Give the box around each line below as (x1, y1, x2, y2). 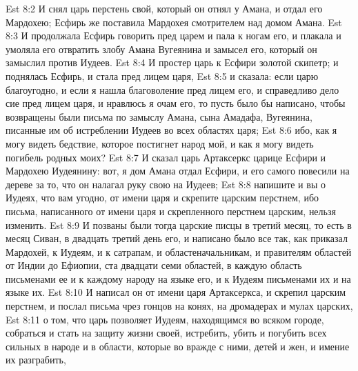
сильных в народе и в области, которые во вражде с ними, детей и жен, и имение (6, 339, 350, 353)
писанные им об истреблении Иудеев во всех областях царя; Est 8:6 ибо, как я (6, 123, 337, 137)
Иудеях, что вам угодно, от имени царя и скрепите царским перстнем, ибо (6, 190, 319, 205)
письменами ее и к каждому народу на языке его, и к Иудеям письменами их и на (6, 271, 351, 285)
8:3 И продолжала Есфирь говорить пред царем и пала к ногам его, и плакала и (6, 28, 341, 43)
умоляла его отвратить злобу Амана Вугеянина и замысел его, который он (6, 41, 317, 56)
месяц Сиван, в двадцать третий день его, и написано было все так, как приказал (6, 231, 348, 245)
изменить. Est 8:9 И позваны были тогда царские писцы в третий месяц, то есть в (6, 217, 352, 232)
